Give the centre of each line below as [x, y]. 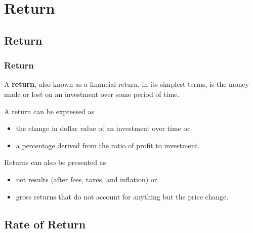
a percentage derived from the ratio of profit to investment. [108, 145]
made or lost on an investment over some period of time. [92, 94]
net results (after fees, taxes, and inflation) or [87, 179]
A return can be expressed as [49, 111]
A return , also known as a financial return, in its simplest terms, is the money [127, 84]
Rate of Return [45, 224]
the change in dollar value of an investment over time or [103, 128]
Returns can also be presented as [55, 162]
